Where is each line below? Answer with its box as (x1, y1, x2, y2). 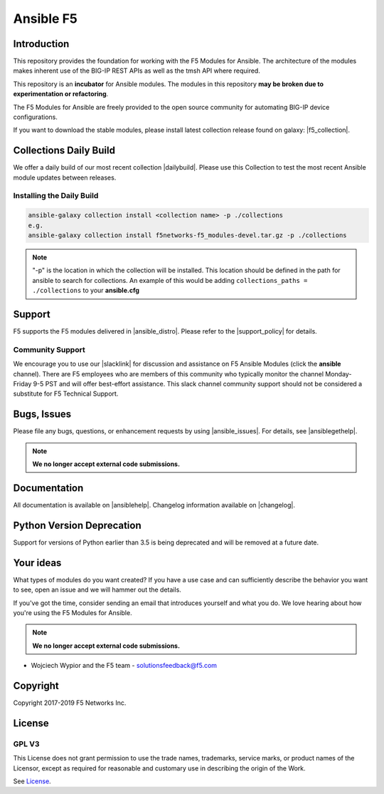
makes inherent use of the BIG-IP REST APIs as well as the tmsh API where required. (13, 66, 261, 75)
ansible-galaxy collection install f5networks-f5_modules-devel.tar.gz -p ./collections (28, 232, 348, 239)
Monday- (324, 369, 352, 378)
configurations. (13, 113, 58, 121)
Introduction (13, 38, 70, 50)
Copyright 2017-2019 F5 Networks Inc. (13, 698, 127, 707)
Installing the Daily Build (13, 191, 99, 201)
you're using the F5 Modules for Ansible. (13, 608, 132, 617)
